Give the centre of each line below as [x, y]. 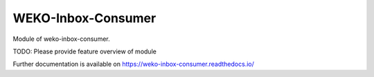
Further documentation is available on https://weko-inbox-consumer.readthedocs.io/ [133, 64]
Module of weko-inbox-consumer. [61, 39]
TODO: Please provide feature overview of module [85, 51]
